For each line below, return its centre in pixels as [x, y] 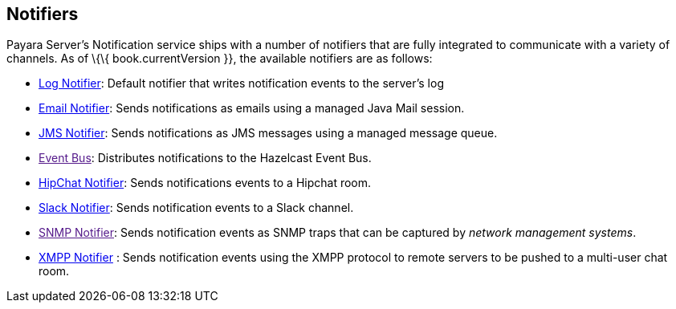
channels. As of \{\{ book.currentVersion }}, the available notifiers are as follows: [220, 59]
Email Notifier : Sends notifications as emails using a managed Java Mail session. [252, 108]
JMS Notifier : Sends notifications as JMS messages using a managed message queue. [268, 133]
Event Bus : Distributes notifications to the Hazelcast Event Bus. [205, 158]
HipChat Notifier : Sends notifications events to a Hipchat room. [205, 183]
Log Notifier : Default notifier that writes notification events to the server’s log [241, 83]
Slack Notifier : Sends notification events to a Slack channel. [196, 208]
